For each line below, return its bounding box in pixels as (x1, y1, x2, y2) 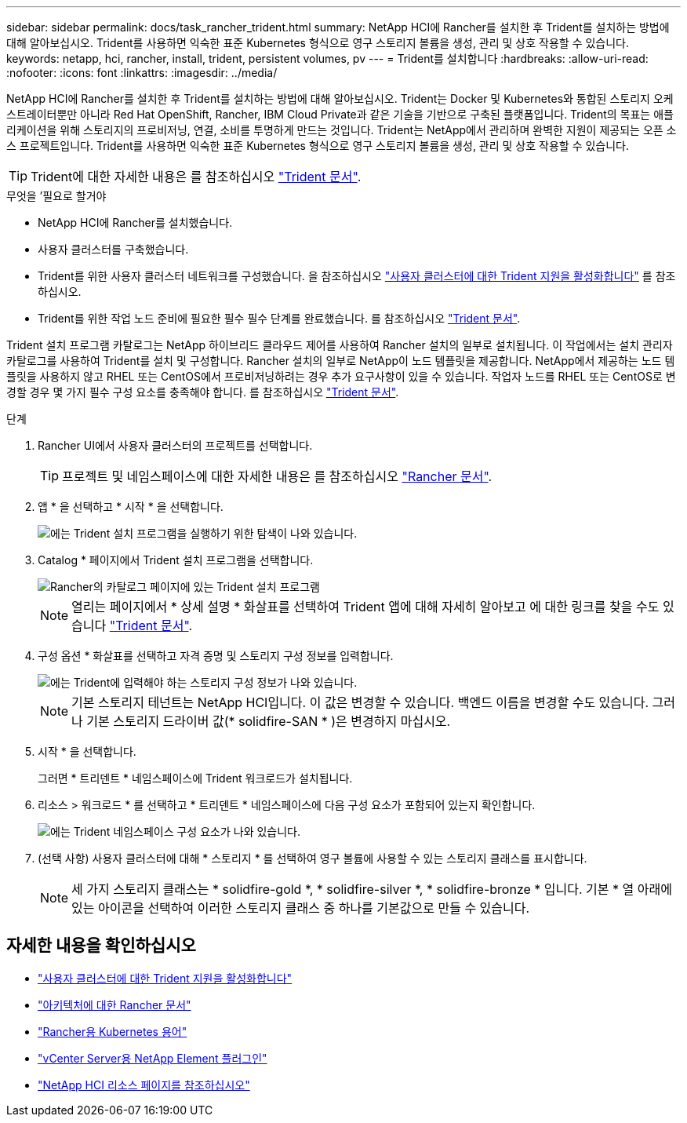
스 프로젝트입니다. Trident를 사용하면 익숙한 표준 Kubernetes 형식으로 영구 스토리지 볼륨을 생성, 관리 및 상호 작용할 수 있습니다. (6, 139, 630, 152)
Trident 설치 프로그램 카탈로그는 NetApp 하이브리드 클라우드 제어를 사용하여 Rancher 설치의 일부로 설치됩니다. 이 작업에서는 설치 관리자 (6, 338, 673, 352)
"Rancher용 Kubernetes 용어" (38, 1024, 187, 1038)
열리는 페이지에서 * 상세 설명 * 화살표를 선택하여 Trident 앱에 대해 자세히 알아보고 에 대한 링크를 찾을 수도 (71, 599, 660, 614)
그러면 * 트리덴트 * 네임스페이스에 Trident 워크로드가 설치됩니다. (38, 771, 353, 785)
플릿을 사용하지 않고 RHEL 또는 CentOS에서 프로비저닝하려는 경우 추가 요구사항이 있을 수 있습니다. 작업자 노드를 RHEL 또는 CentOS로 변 (6, 370, 676, 383)
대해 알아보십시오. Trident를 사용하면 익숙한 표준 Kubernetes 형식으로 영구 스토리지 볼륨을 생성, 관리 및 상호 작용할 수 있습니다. (6, 36, 630, 49)
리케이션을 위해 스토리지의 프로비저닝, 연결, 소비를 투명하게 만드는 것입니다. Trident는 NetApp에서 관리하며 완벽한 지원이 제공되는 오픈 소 (6, 123, 677, 137)
